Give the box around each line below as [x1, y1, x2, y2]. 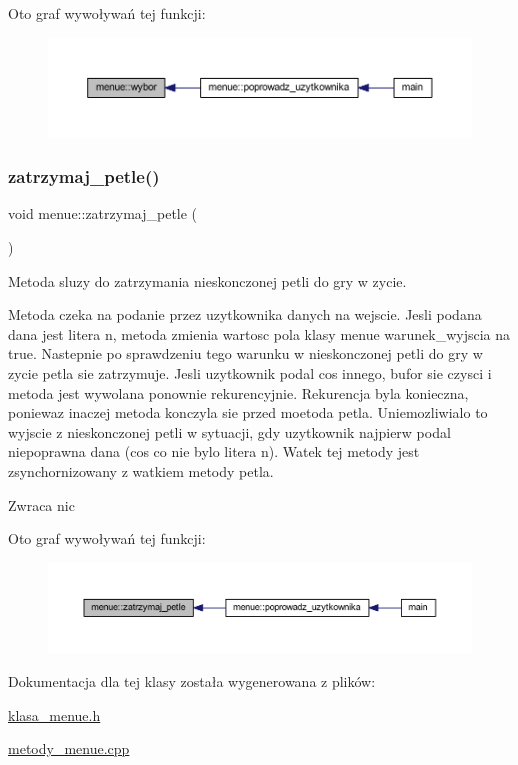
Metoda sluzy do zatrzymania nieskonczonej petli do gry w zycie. [8, 270, 407, 291]
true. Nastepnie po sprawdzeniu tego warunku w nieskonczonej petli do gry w [8, 343, 483, 364]
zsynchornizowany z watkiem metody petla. [8, 460, 274, 481]
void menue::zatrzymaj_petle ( [8, 203, 198, 224]
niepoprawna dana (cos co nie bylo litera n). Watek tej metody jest [8, 441, 420, 462]
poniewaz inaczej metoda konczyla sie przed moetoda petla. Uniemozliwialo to [8, 402, 488, 423]
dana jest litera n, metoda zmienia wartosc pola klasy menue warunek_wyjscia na [8, 323, 511, 344]
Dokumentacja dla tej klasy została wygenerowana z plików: [8, 670, 376, 691]
